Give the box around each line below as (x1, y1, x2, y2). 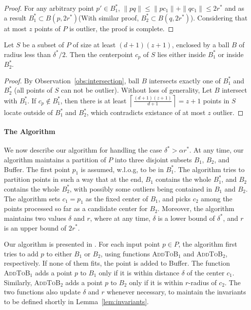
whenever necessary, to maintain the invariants (107, 287, 246, 297)
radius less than (4, 49, 51, 59)
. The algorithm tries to (174, 164, 245, 174)
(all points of (14, 85, 53, 95)
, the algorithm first (178, 239, 237, 249)
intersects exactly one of (149, 75, 221, 85)
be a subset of (22, 39, 64, 50)
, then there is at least (60, 95, 127, 105)
